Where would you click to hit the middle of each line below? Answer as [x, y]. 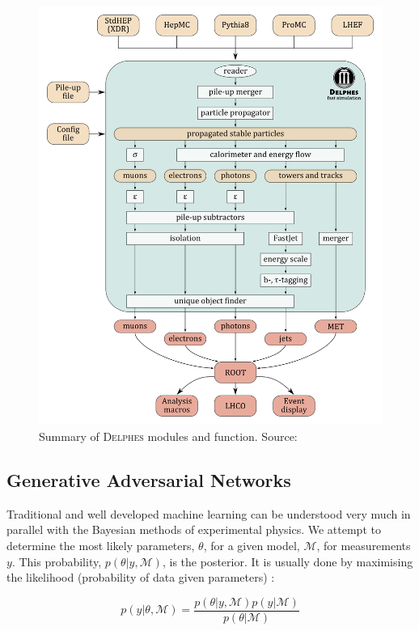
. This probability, [57, 561]
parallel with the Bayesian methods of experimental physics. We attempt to [194, 529]
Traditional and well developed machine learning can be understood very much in [209, 513]
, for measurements [364, 546]
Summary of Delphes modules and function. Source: [168, 436]
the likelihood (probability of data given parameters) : [141, 577]
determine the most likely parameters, [101, 546]
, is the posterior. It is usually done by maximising [288, 561]
